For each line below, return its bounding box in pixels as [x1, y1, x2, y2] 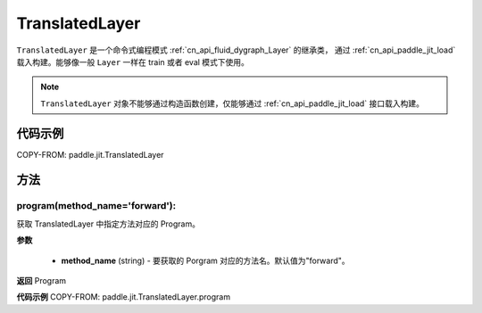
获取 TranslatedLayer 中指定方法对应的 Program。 [16, 218, 201, 229]
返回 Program [16, 275, 67, 285]
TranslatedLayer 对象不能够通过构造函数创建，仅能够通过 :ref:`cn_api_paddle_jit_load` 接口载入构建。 [40, 98, 424, 109]
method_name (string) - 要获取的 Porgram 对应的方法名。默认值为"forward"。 [61, 255, 350, 266]
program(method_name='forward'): [16, 200, 177, 212]
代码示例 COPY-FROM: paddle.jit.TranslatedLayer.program [16, 292, 231, 302]
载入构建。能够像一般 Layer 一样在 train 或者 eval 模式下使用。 [16, 56, 250, 67]
